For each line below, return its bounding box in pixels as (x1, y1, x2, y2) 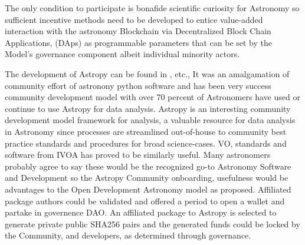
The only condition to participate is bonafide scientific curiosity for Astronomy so (5, 2, 300, 14)
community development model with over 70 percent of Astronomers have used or (5, 91, 300, 103)
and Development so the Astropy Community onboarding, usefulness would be (5, 171, 288, 184)
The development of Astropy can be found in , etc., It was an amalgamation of (5, 67, 290, 80)
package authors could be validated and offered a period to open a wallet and (5, 194, 285, 207)
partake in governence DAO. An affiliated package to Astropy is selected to (5, 206, 277, 218)
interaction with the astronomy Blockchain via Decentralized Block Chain (5, 25, 271, 37)
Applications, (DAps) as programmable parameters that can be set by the (5, 36, 272, 48)
